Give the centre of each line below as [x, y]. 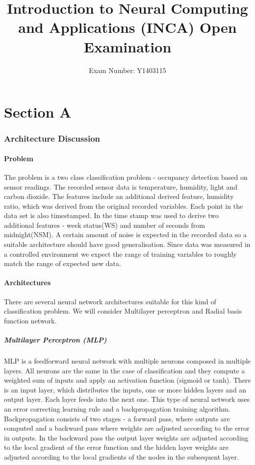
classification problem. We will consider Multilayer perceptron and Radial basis [123, 311]
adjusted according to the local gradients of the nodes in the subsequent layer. [121, 456]
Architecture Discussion [52, 138]
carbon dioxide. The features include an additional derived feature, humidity [119, 196]
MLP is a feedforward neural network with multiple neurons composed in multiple [127, 361]
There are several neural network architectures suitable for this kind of [110, 301]
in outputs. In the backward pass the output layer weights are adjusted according [126, 437]
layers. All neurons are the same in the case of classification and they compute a [125, 370]
